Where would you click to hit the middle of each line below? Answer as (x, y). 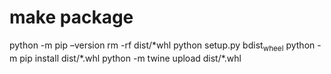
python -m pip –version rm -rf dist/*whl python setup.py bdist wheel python (162, 46)
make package (71, 17)
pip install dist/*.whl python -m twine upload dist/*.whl (130, 58)
